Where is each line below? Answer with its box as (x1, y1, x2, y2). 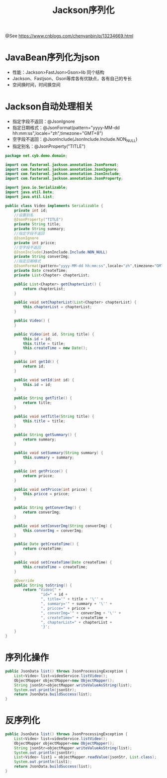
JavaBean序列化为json (5, 52, 100, 63)
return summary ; (23, 437, 57, 442)
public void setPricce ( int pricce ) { (14, 487, 92, 492)
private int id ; (14, 208, 48, 213)
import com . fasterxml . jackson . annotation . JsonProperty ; (5, 176, 123, 181)
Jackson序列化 (52, 4, 115, 16)
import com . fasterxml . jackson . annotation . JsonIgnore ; (5, 167, 119, 172)
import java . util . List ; (5, 194, 55, 199)
